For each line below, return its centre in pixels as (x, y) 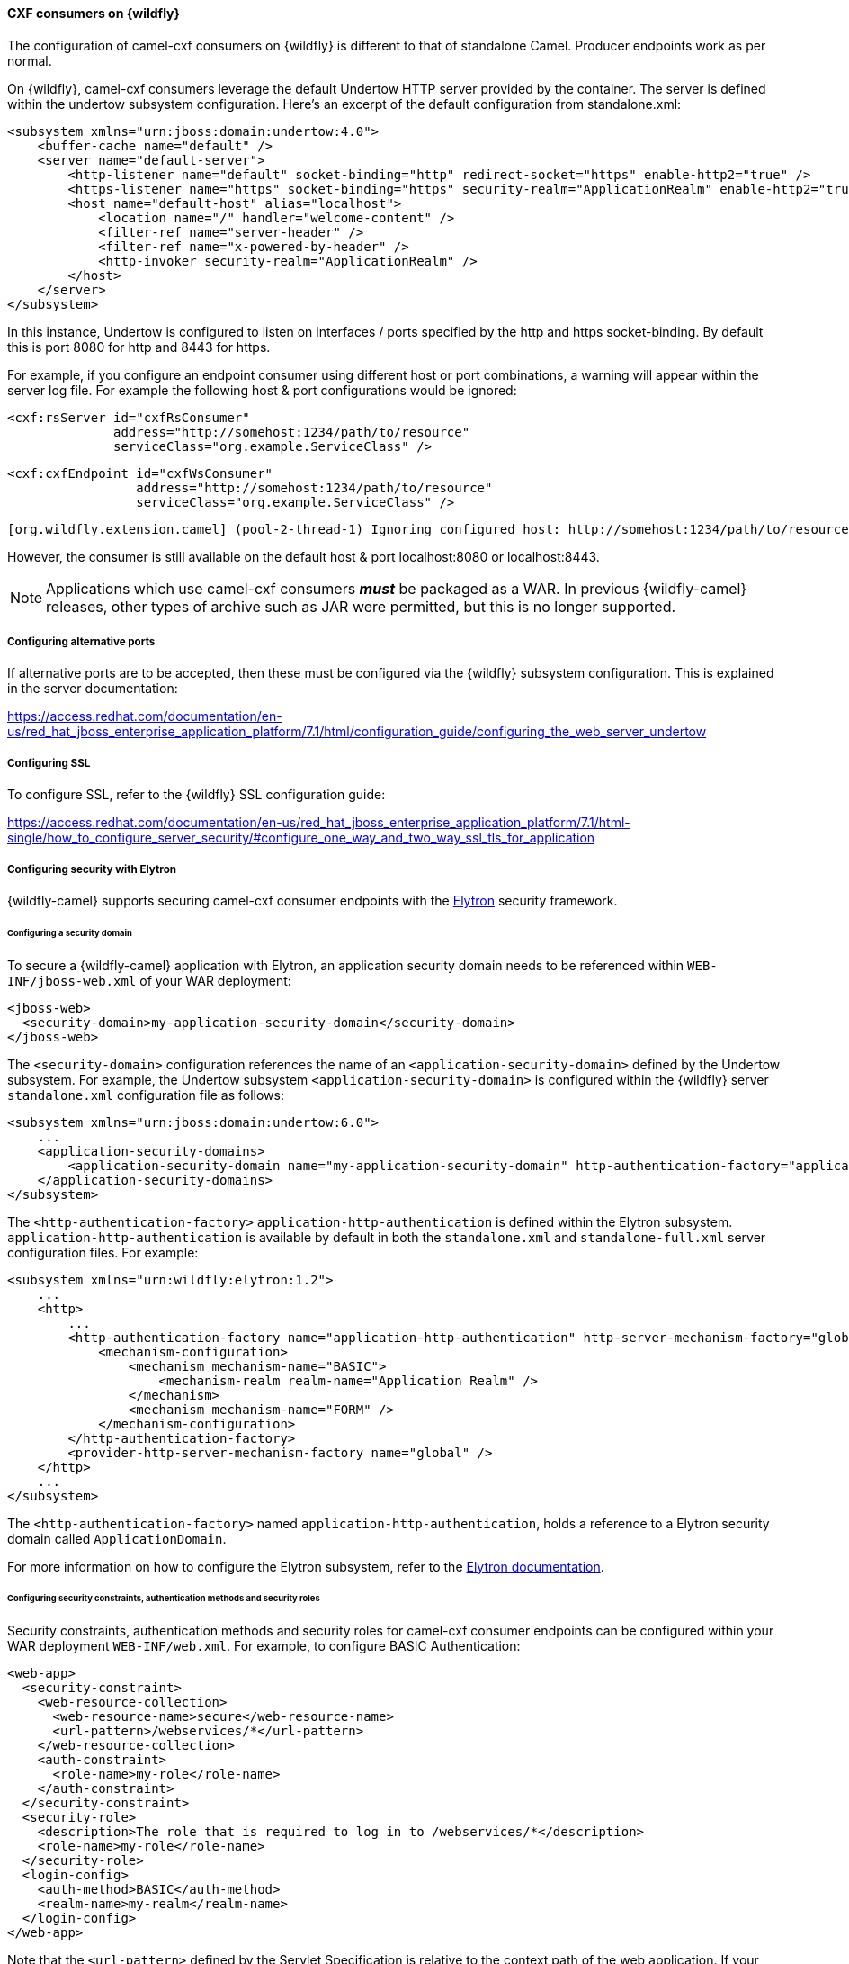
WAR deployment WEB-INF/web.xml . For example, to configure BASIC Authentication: (264, 1646)
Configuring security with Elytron (92, 869)
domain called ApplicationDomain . (117, 1538)
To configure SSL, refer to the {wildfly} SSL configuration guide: (197, 795)
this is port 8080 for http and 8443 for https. (139, 347)
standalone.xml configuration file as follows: (146, 1095)
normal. (30, 60)
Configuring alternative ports (81, 642)
